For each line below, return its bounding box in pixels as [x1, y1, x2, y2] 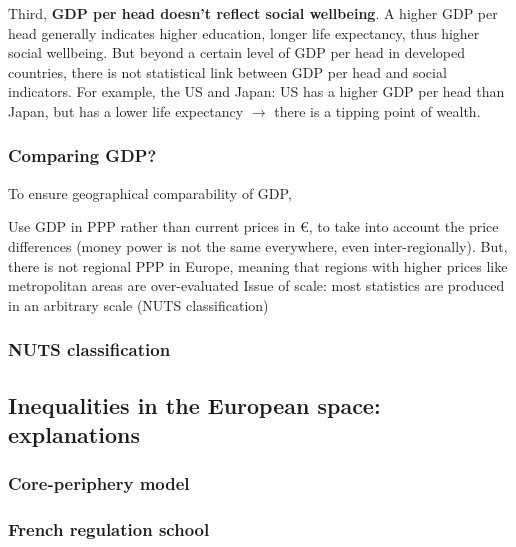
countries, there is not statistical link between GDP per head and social [8, 61, 447, 82]
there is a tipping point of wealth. [274, 100, 481, 121]
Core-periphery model [8, 471, 190, 496]
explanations [8, 418, 140, 449]
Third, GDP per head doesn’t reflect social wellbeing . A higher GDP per [8, 3, 498, 23]
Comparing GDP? [8, 143, 157, 168]
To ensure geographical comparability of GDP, [8, 182, 292, 203]
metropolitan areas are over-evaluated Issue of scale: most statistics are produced [8, 275, 505, 296]
